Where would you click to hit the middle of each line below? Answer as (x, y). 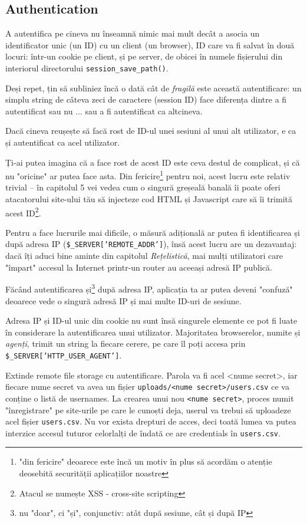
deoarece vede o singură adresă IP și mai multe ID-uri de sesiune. (123, 300)
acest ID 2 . (23, 212)
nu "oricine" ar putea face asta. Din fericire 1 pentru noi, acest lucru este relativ (148, 175)
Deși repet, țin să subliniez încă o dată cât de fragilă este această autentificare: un (153, 88)
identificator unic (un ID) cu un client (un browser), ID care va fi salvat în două (150, 45)
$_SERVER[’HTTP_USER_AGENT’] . (64, 355)
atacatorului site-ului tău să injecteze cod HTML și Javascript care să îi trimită (149, 199)
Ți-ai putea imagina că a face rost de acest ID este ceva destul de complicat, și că (153, 162)
